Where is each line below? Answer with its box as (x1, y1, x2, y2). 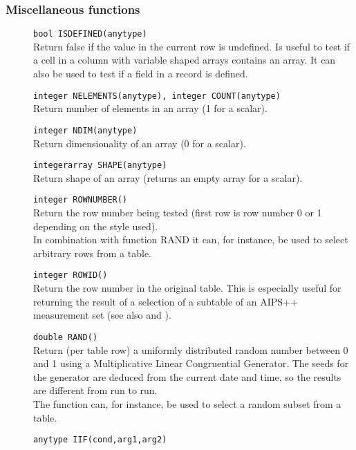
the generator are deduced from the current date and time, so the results (33, 369, 341, 384)
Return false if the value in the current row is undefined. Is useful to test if (33, 39, 350, 53)
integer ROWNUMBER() (33, 195, 128, 205)
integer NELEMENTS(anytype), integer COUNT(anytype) (33, 91, 281, 101)
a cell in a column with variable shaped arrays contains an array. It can (33, 53, 336, 67)
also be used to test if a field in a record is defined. (33, 66, 248, 81)
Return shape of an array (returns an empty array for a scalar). (33, 170, 303, 185)
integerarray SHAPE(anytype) (33, 160, 167, 171)
